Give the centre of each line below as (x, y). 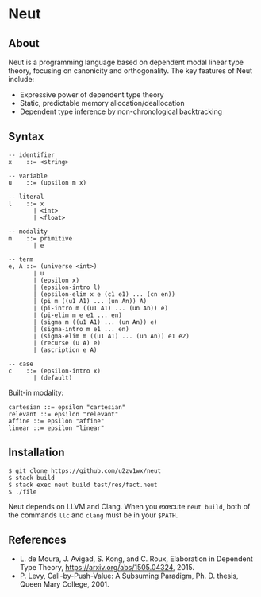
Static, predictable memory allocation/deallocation (102, 103)
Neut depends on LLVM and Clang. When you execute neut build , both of (129, 506)
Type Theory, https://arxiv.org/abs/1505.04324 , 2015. (107, 568)
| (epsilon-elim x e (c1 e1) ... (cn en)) (104, 294)
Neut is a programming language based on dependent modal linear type (126, 62)
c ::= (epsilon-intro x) (55, 371)
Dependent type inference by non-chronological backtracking (121, 111)
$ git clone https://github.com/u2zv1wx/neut (84, 470)
